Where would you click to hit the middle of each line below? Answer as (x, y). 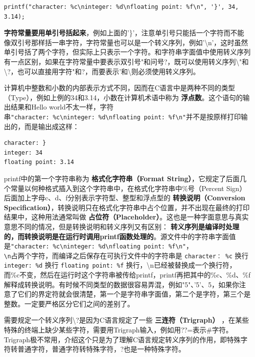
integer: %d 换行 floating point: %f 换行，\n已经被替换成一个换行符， (120, 265)
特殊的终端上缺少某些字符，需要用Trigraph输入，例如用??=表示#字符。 (118, 330)
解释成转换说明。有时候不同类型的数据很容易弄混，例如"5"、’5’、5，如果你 (122, 284)
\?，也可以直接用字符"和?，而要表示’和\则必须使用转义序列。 (102, 71)
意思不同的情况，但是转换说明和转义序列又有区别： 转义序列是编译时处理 (122, 226)
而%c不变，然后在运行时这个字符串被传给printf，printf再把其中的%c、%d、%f (127, 275)
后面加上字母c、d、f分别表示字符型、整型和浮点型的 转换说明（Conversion (125, 198)
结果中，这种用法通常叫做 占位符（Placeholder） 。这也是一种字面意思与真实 (126, 217)
